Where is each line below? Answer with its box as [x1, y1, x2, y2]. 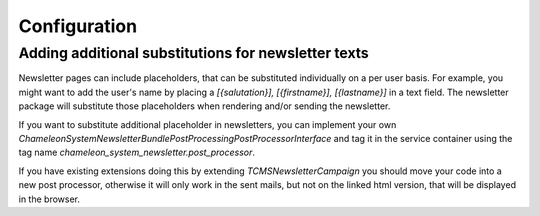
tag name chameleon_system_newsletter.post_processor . [18, 146, 255, 159]
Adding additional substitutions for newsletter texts [18, 44, 369, 62]
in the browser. [18, 193, 80, 205]
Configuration [18, 15, 138, 37]
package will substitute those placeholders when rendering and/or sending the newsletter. [18, 100, 391, 112]
